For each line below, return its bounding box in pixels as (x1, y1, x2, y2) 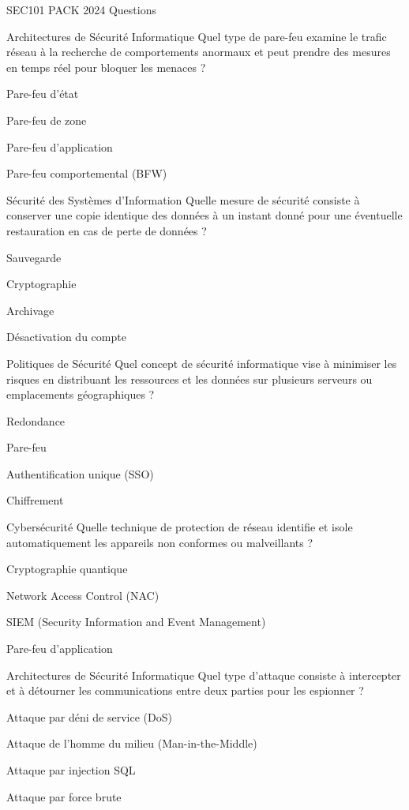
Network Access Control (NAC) (6, 587, 159, 603)
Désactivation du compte (6, 328, 126, 345)
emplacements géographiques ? (6, 386, 155, 403)
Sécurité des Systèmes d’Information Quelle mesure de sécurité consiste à (6, 191, 360, 208)
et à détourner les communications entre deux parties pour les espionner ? (6, 682, 364, 699)
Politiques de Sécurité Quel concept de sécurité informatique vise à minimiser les (6, 354, 397, 371)
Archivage (6, 302, 54, 318)
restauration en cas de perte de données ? (6, 222, 207, 238)
